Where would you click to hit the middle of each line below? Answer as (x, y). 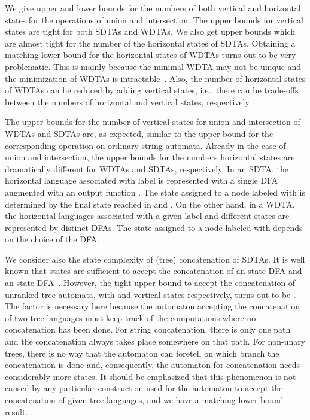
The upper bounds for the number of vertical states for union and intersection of (153, 122)
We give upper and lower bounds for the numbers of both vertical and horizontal (153, 8)
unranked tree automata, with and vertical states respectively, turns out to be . (150, 294)
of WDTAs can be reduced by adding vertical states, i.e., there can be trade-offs (152, 90)
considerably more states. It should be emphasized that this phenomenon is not (151, 376)
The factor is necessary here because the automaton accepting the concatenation (153, 306)
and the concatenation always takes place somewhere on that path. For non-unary (155, 341)
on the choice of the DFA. (52, 239)
